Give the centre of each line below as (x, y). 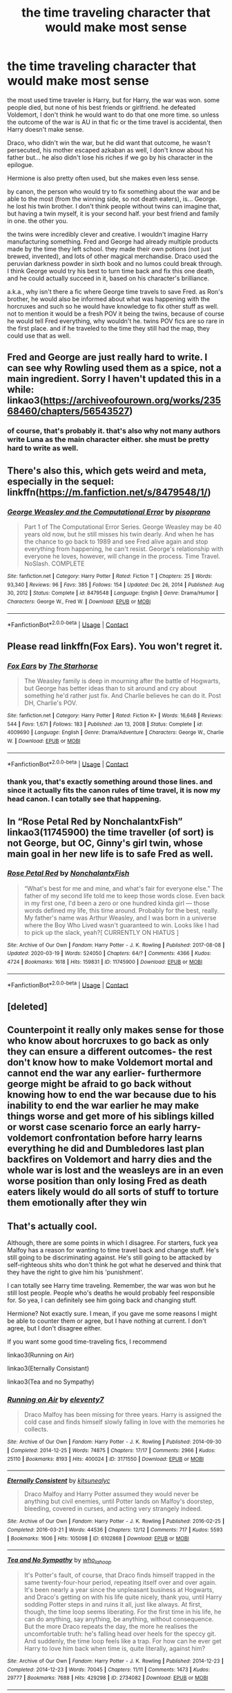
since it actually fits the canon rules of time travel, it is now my (114, 791)
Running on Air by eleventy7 (56, 1400)
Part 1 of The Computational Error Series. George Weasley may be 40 (123, 527)
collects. (36, 1429)
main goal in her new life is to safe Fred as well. (110, 854)
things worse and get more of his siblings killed (111, 1116)
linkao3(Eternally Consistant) (48, 1368)
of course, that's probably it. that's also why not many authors (114, 431)
